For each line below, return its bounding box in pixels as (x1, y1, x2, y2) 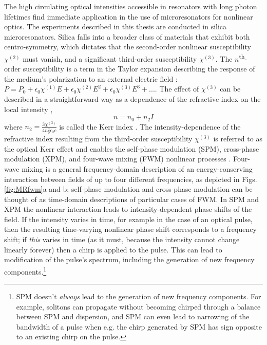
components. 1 (4, 264, 47, 277)
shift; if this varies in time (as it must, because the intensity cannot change (4, 234, 240, 245)
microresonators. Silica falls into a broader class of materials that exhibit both (4, 31, 250, 42)
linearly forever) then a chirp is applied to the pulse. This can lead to (4, 244, 222, 255)
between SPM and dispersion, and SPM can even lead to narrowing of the (16, 311, 250, 322)
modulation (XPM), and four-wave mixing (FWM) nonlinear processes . (4, 153, 231, 164)
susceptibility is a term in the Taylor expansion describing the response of (23, 63, 255, 74)
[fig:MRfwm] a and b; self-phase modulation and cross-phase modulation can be (4, 184, 253, 194)
